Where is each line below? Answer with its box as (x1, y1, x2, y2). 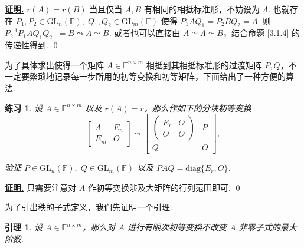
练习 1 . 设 (5, 101, 43, 114)
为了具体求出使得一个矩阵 (5, 58, 104, 71)
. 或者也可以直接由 (109, 27, 181, 39)
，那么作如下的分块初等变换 (143, 101, 251, 114)
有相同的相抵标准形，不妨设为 (143, 3, 260, 15)
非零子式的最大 (238, 221, 297, 233)
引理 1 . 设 (5, 221, 43, 233)
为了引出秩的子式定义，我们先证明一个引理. (5, 201, 172, 213)
